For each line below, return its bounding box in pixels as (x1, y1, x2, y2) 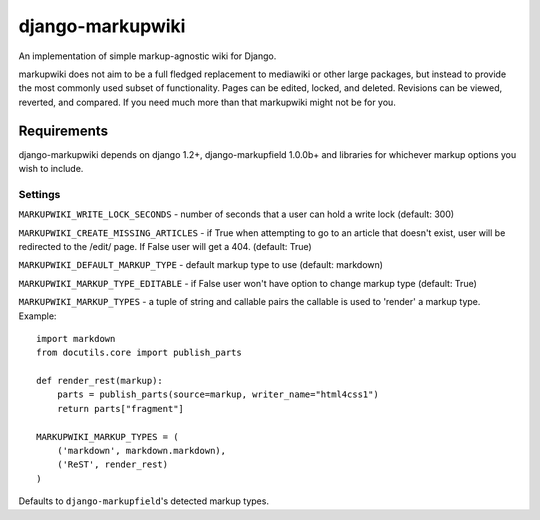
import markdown (36, 333, 116, 344)
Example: (18, 310, 57, 322)
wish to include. (18, 163, 84, 175)
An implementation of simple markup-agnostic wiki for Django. (18, 50, 277, 62)
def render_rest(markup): (36, 375, 164, 387)
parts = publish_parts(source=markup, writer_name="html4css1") (56, 389, 379, 400)
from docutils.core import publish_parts (36, 347, 242, 359)
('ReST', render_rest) (56, 459, 169, 470)
